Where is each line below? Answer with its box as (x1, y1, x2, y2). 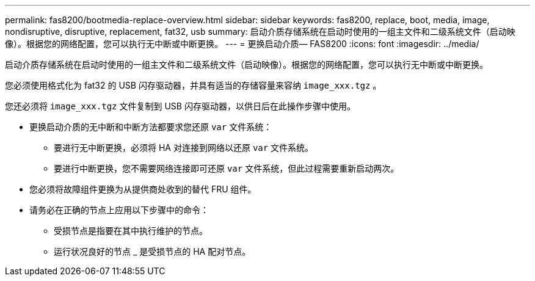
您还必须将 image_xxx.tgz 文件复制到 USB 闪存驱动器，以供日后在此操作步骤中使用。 (5, 101, 355, 111)
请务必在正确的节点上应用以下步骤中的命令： (29, 205, 209, 215)
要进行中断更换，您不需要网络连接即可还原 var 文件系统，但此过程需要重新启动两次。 (54, 163, 399, 173)
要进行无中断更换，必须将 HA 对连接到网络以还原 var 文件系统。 (54, 142, 314, 153)
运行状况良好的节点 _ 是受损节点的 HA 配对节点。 (54, 246, 251, 257)
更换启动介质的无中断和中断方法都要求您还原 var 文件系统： (29, 122, 272, 132)
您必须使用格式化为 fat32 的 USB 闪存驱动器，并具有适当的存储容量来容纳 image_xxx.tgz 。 (5, 80, 382, 90)
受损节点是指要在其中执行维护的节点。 (54, 225, 208, 236)
